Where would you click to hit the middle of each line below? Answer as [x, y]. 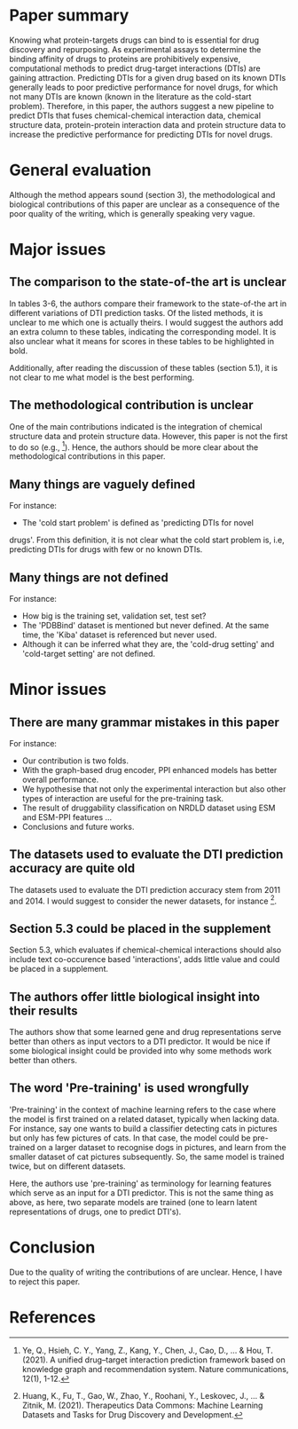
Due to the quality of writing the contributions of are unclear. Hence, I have [146, 1272]
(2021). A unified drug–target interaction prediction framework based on [153, 1360]
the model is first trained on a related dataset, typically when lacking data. [144, 1118]
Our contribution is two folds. [75, 761]
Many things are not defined [89, 577]
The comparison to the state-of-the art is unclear [148, 282]
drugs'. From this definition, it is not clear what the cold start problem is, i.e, [147, 540]
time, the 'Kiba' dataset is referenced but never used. [119, 635]
